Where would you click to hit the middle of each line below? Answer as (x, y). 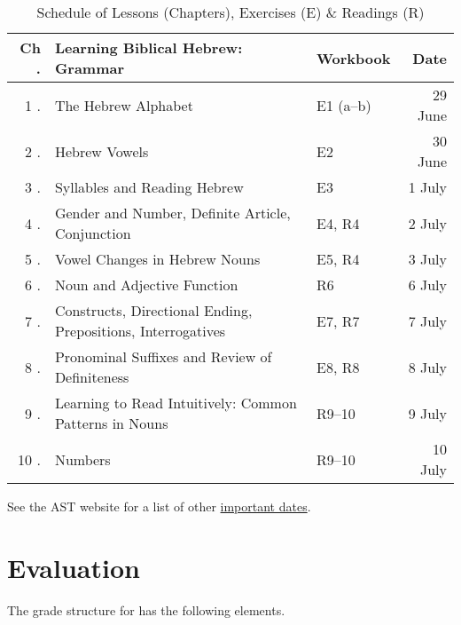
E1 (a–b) (344, 105)
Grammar (90, 68)
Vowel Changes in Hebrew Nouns (157, 259)
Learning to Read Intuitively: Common (176, 403)
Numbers (82, 459)
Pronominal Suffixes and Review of (163, 356)
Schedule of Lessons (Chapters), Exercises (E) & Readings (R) (230, 12)
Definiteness (92, 377)
